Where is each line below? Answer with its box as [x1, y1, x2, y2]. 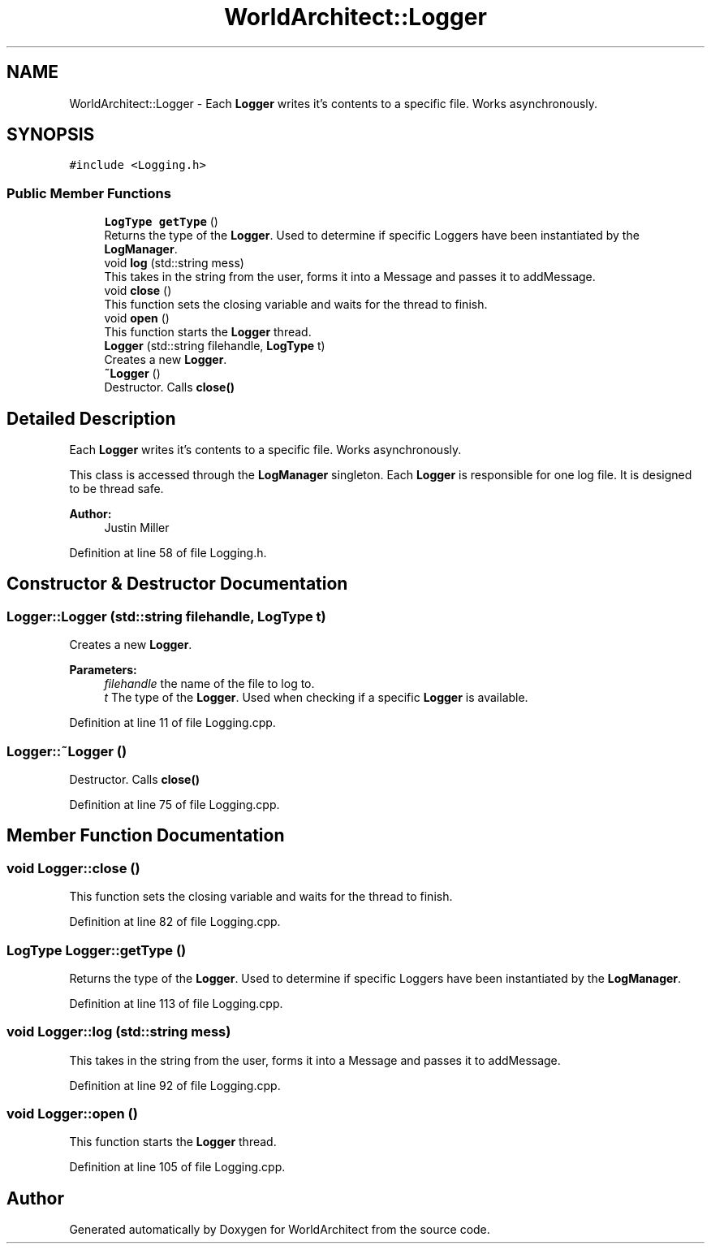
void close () [104, 283, 172, 298]
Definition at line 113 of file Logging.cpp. [69, 996, 283, 1010]
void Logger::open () [6, 1105, 138, 1122]
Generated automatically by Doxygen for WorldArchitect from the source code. [69, 1222, 490, 1237]
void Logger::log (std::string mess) [6, 1023, 231, 1040]
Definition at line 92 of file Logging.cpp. [69, 1078, 281, 1092]
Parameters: [69, 663, 137, 677]
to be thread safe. [69, 482, 164, 496]
